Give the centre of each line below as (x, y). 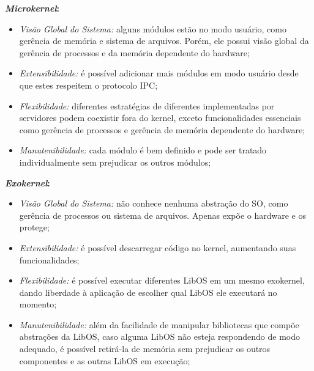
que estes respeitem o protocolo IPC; (88, 85)
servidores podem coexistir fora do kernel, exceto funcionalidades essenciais (160, 118)
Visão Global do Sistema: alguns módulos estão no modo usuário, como (153, 28)
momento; (38, 304)
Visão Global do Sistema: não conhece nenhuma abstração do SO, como (154, 203)
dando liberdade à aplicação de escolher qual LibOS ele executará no (148, 292)
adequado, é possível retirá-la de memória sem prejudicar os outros (145, 349)
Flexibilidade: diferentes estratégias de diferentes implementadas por (147, 105)
